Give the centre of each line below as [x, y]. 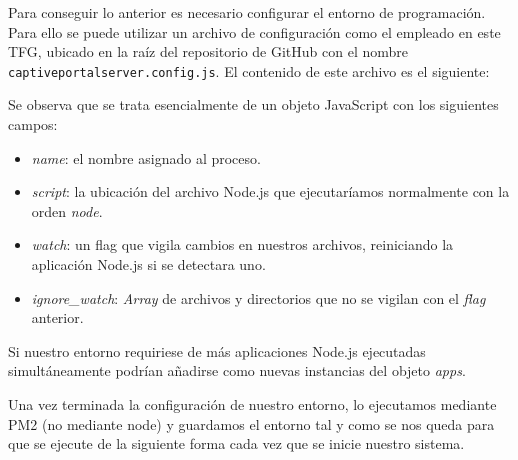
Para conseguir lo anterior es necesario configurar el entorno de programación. [247, 12]
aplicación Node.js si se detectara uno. [148, 264]
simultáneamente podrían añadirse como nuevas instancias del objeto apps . [237, 370]
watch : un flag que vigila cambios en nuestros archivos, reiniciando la [242, 244]
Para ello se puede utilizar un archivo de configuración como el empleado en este [254, 31]
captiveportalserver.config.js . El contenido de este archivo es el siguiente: [249, 70]
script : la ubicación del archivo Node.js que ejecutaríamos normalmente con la [270, 191]
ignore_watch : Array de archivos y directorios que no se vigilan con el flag [258, 297]
